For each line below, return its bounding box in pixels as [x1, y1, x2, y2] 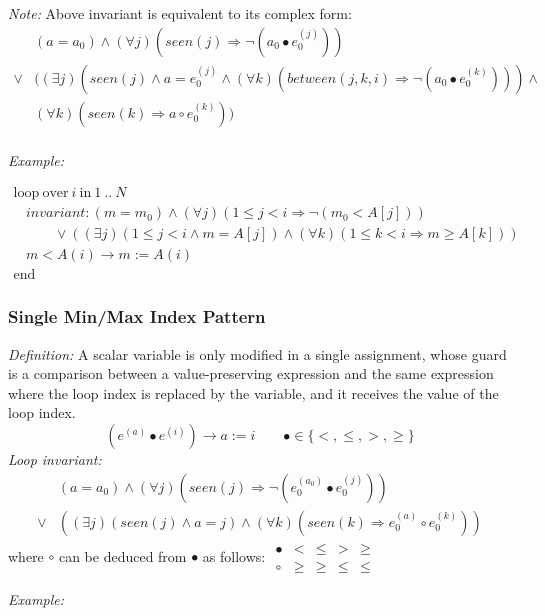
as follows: [202, 545, 266, 566]
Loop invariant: [8, 449, 102, 470]
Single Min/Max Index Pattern [8, 304, 266, 329]
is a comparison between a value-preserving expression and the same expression [8, 363, 494, 384]
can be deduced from [58, 545, 187, 566]
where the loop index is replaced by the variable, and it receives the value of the [8, 382, 499, 403]
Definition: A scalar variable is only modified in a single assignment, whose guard [8, 343, 507, 364]
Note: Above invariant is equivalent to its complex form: [8, 3, 352, 23]
